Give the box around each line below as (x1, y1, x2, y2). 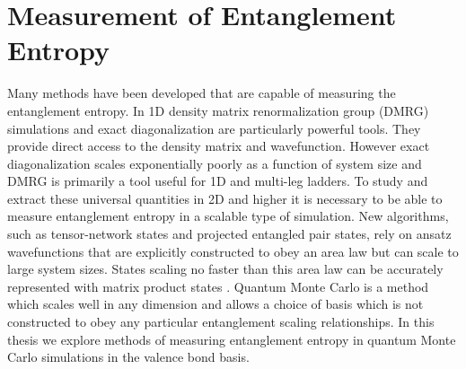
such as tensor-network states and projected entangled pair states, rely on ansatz (7, 224, 452, 243)
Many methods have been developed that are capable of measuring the (7, 83, 396, 102)
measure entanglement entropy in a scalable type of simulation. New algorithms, (7, 206, 449, 225)
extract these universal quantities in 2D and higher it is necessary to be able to (7, 189, 443, 207)
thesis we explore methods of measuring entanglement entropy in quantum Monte (7, 329, 456, 348)
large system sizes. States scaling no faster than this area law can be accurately (7, 259, 444, 278)
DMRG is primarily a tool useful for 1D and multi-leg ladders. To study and (7, 171, 428, 190)
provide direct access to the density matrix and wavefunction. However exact (7, 136, 430, 155)
